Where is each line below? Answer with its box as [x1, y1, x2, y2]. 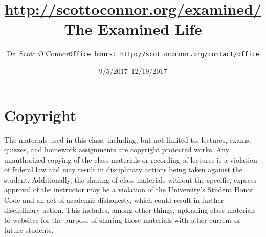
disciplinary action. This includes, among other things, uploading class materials [4, 204, 256, 215]
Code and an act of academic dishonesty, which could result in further [4, 194, 224, 205]
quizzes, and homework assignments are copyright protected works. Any [4, 144, 229, 155]
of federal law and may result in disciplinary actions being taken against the [4, 164, 242, 175]
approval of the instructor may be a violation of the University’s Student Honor [4, 184, 254, 195]
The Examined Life [64, 18, 202, 39]
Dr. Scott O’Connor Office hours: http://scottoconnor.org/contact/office [7, 48, 259, 59]
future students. [4, 224, 54, 235]
